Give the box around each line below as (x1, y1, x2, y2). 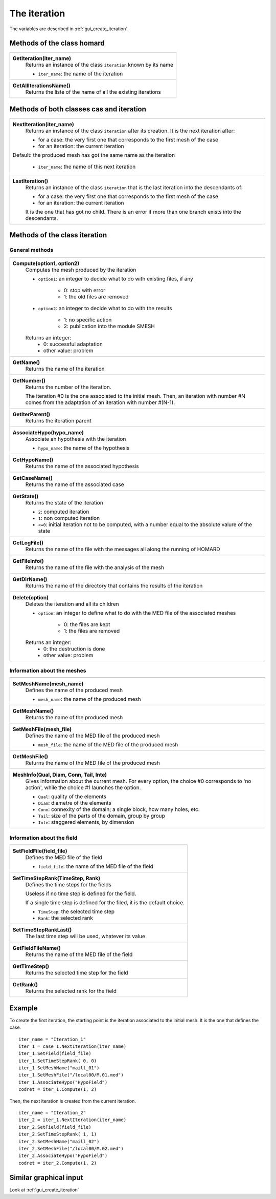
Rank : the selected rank (38, 915, 93, 922)
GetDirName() (12, 576, 48, 583)
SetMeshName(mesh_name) (12, 680, 84, 687)
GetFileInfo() (12, 557, 44, 564)
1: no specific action (63, 316, 112, 323)
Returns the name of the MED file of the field (25, 951, 133, 958)
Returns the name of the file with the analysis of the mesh (25, 564, 165, 571)
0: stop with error (63, 287, 106, 294)
